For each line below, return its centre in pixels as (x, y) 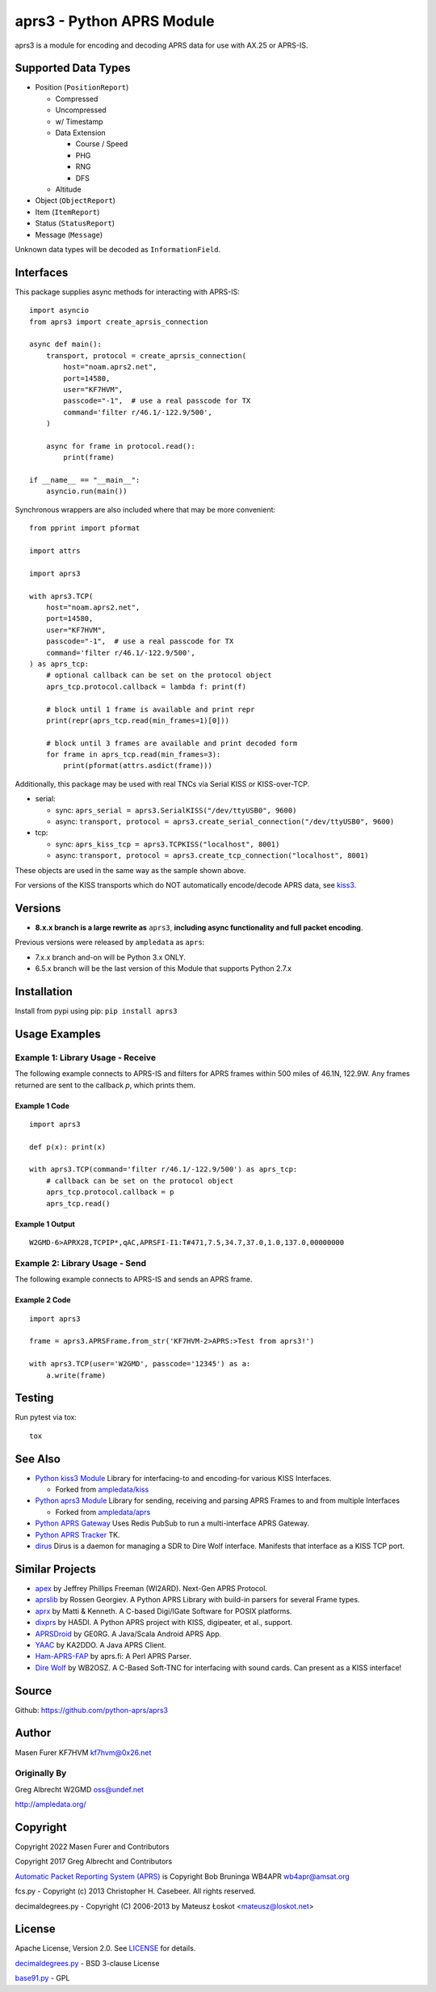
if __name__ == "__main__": (85, 480)
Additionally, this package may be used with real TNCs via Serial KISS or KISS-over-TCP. (162, 783)
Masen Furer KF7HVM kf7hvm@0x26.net (83, 1752)
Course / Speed (102, 144)
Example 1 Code (42, 1106)
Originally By (41, 1773)
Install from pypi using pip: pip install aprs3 (96, 1011)
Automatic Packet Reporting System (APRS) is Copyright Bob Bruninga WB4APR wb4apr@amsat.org (182, 1876)
